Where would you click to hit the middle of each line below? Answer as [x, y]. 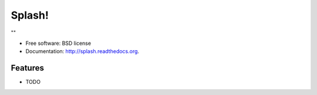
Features [27, 68]
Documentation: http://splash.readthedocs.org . [82, 51]
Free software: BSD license [58, 43]
